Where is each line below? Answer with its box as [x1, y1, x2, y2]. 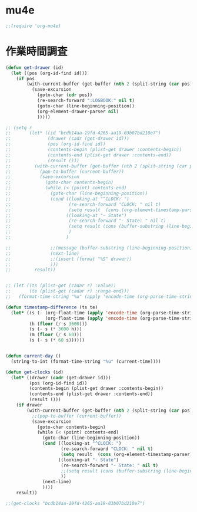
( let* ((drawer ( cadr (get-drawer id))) [11, 375, 111, 380]
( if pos [16, 76, 35, 81]
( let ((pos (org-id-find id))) [11, 70, 88, 76]
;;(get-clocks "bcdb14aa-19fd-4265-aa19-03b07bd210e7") [5, 500, 145, 506]
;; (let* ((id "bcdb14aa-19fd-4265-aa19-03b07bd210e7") [5, 130, 161, 136]
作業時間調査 [5, 45, 68, 58]
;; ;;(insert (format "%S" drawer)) [5, 256, 132, 262]
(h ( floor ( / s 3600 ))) [29, 321, 88, 327]
